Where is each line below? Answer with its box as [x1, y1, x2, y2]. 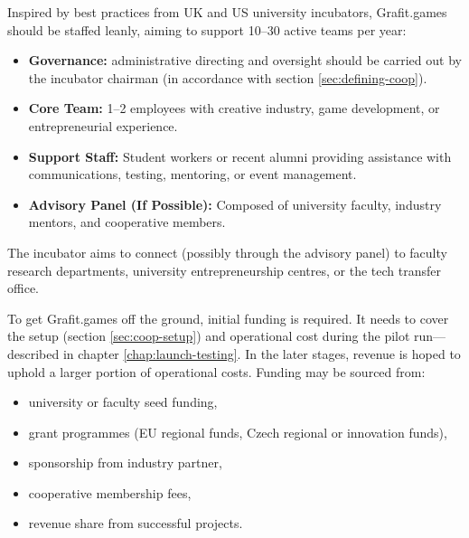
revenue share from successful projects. [28, 514, 243, 533]
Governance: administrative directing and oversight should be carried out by [28, 51, 462, 70]
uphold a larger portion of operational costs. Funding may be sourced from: [7, 362, 426, 381]
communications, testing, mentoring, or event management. [28, 165, 357, 184]
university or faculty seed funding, [28, 392, 218, 411]
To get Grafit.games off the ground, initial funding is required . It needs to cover [7, 308, 449, 327]
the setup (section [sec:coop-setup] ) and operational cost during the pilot [7, 326, 410, 345]
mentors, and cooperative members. [28, 212, 226, 231]
